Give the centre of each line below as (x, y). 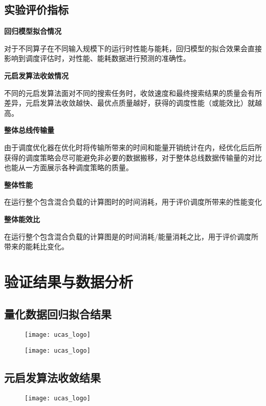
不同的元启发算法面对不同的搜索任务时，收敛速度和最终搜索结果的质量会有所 (133, 93)
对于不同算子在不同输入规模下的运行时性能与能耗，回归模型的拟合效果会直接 (133, 48)
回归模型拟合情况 (33, 31)
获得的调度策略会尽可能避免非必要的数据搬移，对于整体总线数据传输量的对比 (133, 157)
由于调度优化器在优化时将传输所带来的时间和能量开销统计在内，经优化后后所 (133, 147)
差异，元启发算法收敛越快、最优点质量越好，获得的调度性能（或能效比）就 (129, 103)
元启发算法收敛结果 (52, 377)
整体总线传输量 (29, 130)
